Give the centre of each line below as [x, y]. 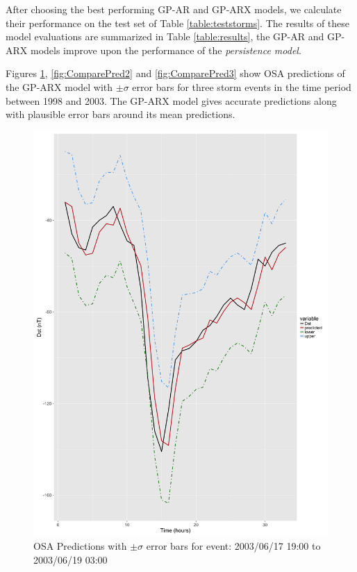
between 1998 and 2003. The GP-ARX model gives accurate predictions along [171, 100]
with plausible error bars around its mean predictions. [121, 114]
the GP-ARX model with [59, 86]
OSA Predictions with [80, 545]
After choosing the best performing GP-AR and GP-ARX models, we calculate [174, 9]
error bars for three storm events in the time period [242, 86]
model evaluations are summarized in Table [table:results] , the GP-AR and [165, 36]
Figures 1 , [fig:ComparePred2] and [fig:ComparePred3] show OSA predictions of [175, 73]
